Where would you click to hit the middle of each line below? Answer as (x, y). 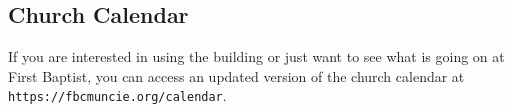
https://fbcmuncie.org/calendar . (117, 95)
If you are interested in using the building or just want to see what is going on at (256, 56)
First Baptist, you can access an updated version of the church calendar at (236, 75)
